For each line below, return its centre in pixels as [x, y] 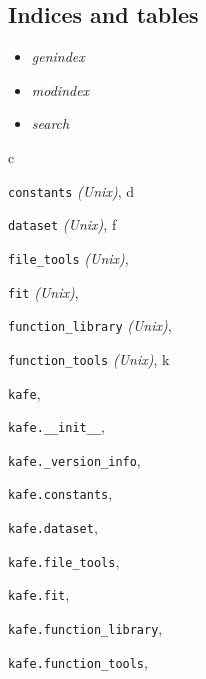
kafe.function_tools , [78, 661]
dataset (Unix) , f [62, 224]
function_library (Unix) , [90, 325]
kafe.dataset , [53, 527]
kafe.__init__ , [56, 426]
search [50, 123]
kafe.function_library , [85, 628]
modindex [60, 89]
